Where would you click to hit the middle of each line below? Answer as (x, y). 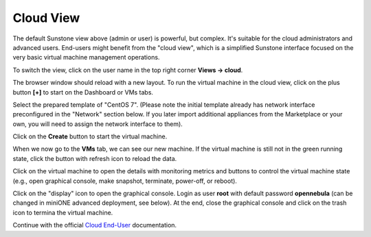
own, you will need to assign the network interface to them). (98, 124)
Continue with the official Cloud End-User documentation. (95, 225)
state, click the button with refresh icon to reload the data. (95, 158)
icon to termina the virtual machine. (63, 212)
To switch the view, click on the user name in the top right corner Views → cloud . (128, 70)
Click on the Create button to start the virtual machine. (90, 136)
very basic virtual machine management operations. (86, 58)
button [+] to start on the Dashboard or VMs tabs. (83, 92)
